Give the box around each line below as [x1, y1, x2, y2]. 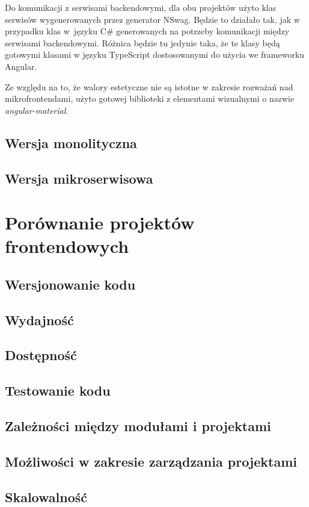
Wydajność [5, 310, 74, 329]
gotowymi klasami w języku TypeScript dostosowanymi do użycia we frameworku [5, 48, 305, 61]
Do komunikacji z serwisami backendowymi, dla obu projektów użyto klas [5, 1, 277, 13]
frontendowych [5, 234, 129, 258]
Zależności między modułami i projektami [5, 416, 271, 435]
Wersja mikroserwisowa [5, 169, 153, 187]
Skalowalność [5, 487, 87, 506]
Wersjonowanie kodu [5, 275, 136, 293]
